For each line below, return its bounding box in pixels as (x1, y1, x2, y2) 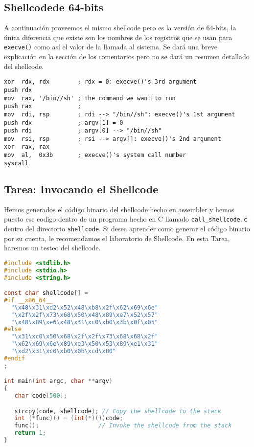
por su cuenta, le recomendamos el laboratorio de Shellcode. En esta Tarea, (4, 233, 230, 243)
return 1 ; (14, 429, 46, 437)
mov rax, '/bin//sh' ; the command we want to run (4, 94, 176, 102)
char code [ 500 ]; (14, 392, 67, 400)
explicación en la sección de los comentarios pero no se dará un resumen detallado (4, 51, 250, 62)
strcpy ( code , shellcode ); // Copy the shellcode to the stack (14, 407, 221, 415)
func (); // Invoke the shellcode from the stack (14, 422, 232, 429)
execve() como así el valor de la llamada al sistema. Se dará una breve (4, 42, 217, 52)
